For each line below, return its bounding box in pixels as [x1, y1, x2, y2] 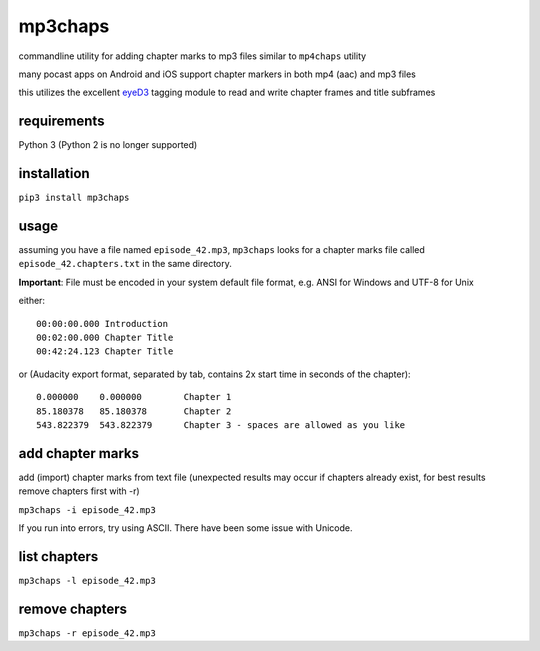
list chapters [18, 548, 99, 565]
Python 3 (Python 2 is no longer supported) [18, 139, 198, 151]
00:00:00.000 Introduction [36, 318, 169, 329]
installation [18, 165, 90, 182]
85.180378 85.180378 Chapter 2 [36, 405, 232, 417]
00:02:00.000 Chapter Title [36, 332, 174, 343]
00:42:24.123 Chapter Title [36, 346, 174, 357]
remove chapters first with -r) [18, 485, 140, 497]
